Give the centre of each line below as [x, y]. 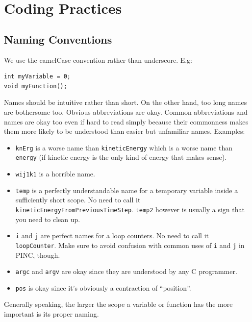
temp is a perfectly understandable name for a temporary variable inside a [127, 190]
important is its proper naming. [51, 314]
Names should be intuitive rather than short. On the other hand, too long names [126, 102]
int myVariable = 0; [38, 77]
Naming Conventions [58, 39]
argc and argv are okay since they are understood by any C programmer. [126, 271]
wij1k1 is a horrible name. [55, 174]
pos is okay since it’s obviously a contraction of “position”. [103, 287]
